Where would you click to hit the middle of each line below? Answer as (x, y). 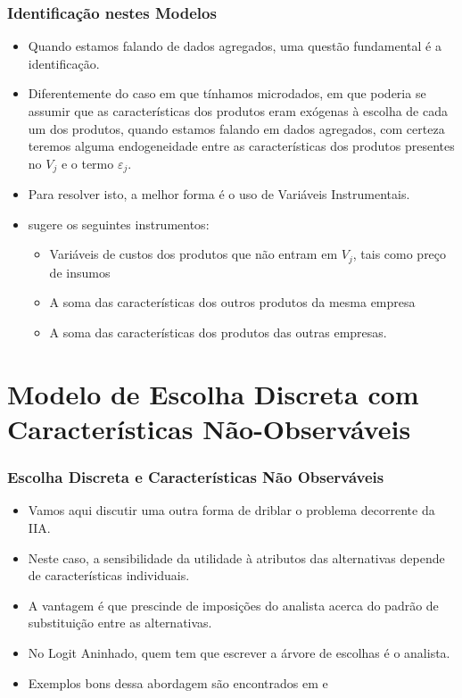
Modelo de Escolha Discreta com (213, 393)
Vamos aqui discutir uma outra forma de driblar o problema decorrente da (231, 510)
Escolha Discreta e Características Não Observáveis (196, 477)
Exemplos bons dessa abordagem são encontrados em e (178, 682)
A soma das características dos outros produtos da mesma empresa (232, 302)
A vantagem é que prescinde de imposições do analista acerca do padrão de (233, 605)
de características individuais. (109, 575)
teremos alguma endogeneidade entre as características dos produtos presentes (241, 146)
